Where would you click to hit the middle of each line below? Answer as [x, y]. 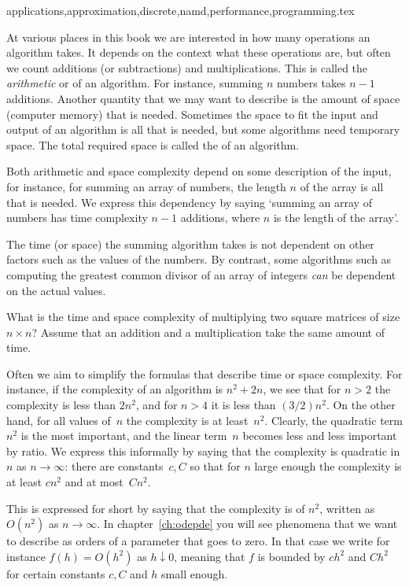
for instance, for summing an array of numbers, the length [146, 186]
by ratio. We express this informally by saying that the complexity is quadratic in [203, 450]
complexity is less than [61, 405]
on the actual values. [56, 290]
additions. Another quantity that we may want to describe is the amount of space [203, 98]
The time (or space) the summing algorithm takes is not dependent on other [190, 244]
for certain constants [56, 573]
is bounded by [291, 556]
